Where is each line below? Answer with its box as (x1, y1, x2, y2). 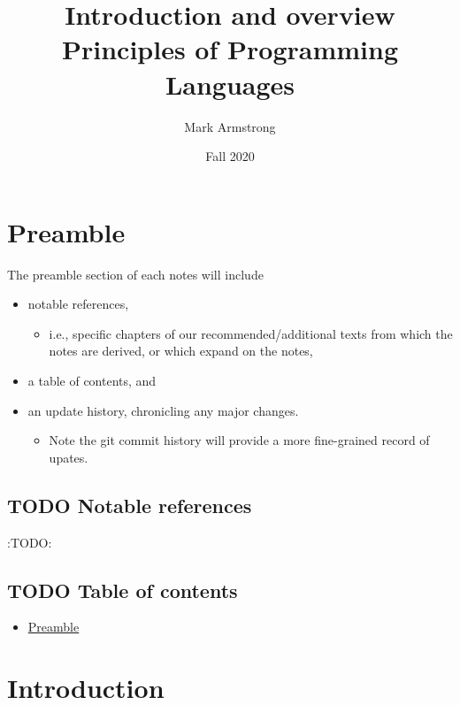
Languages (165, 65, 295, 102)
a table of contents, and (27, 372, 157, 389)
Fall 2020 (205, 147, 255, 165)
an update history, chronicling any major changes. (27, 401, 299, 419)
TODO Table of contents (7, 576, 238, 603)
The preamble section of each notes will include (7, 264, 264, 283)
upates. (49, 448, 88, 466)
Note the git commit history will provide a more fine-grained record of (49, 431, 430, 449)
